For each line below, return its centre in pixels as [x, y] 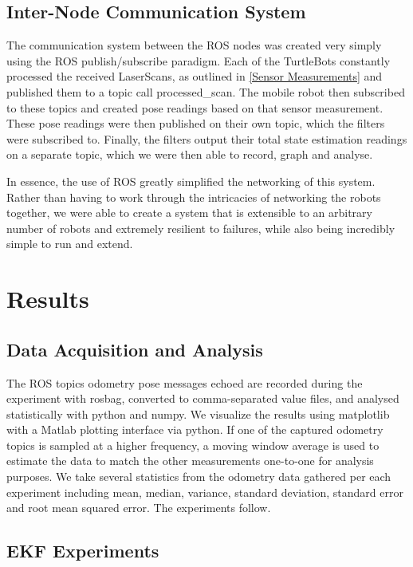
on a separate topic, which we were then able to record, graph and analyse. [190, 154]
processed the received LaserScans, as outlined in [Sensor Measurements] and [195, 76]
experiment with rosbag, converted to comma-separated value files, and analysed [203, 398]
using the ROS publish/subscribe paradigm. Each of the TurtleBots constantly [199, 60]
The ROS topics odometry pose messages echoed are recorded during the [185, 382]
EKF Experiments [83, 551]
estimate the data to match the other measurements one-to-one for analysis [190, 461]
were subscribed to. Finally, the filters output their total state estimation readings [207, 138]
